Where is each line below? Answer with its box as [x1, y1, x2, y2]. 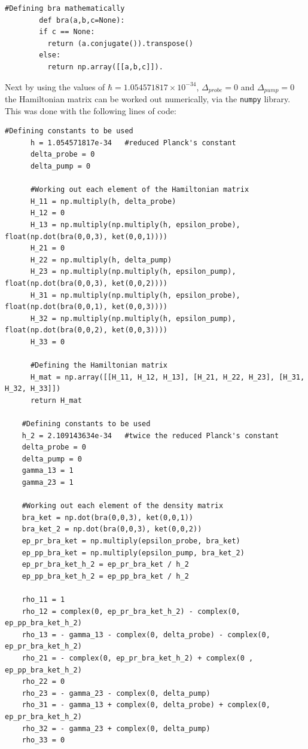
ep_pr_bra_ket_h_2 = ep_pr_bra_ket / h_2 [22, 560, 189, 569]
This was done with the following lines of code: [5, 104, 176, 117]
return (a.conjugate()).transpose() [47, 39, 193, 48]
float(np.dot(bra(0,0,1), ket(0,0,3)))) [5, 302, 168, 311]
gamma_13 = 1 [22, 466, 74, 475]
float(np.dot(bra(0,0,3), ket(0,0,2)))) [5, 279, 168, 288]
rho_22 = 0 [22, 677, 65, 686]
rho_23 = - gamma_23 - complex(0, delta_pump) [22, 689, 211, 698]
